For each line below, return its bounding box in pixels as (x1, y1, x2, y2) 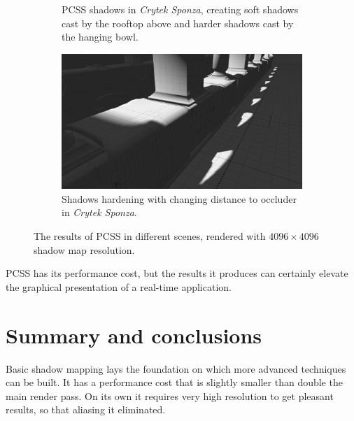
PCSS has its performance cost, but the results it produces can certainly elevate (6, 266, 348, 280)
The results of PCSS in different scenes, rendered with (34, 229, 266, 243)
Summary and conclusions (6, 320, 262, 349)
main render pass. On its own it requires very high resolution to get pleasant (6, 388, 334, 403)
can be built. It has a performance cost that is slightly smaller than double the (6, 375, 343, 390)
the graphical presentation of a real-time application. (6, 279, 232, 294)
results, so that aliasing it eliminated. (6, 402, 166, 417)
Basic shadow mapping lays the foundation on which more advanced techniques (6, 361, 346, 376)
